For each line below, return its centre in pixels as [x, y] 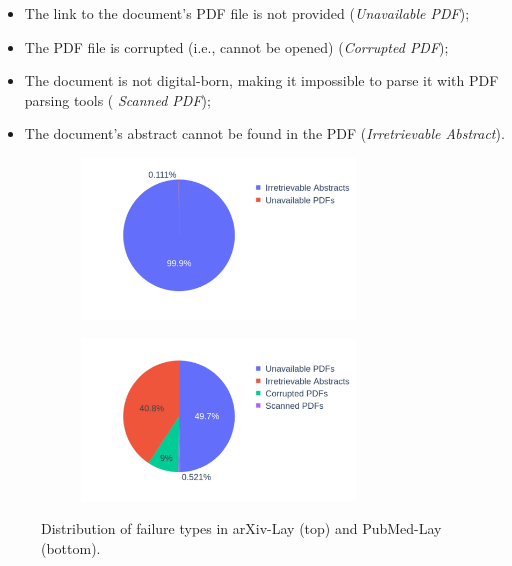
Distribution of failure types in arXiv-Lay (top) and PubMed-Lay [241, 528]
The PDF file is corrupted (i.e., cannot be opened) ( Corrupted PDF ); [236, 46]
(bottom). [71, 547]
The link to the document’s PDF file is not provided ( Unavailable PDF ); [247, 13]
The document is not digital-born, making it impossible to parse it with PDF [261, 80]
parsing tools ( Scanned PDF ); [117, 99]
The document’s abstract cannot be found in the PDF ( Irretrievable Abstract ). [264, 133]
